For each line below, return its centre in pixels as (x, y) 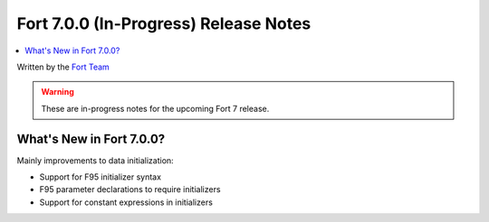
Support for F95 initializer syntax (101, 177)
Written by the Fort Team (63, 67)
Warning (58, 92)
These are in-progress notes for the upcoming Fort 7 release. (155, 108)
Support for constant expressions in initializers (126, 202)
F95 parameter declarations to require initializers (130, 190)
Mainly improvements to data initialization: (95, 160)
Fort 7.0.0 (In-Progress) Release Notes (164, 23)
